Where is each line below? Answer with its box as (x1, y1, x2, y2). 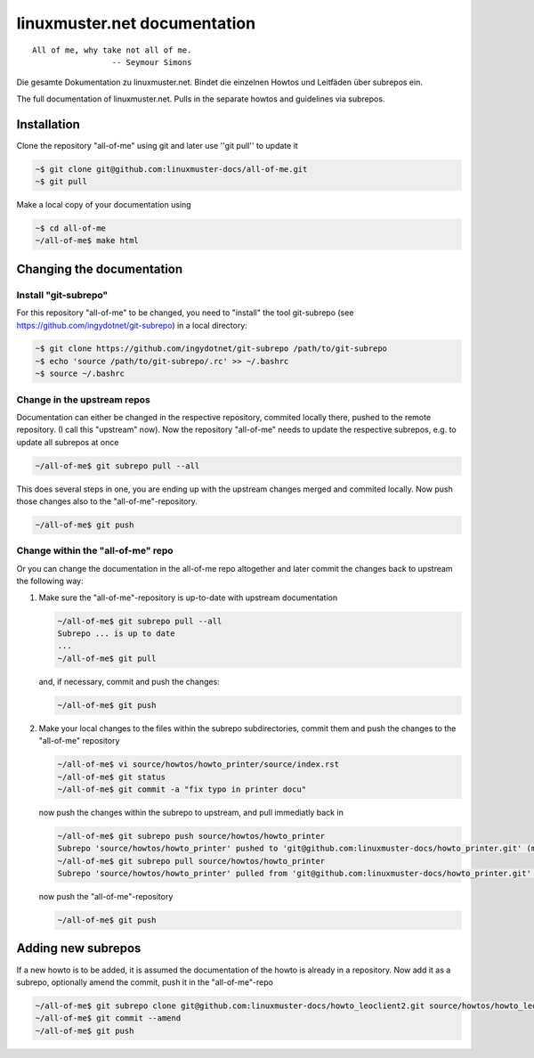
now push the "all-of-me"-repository (38, 891, 174, 902)
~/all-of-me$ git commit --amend (35, 1013, 182, 1023)
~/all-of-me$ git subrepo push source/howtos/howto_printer (57, 831, 326, 841)
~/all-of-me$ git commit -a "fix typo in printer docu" (57, 784, 307, 794)
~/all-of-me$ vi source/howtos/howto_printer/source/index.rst (57, 760, 340, 769)
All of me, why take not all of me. (32, 45, 192, 55)
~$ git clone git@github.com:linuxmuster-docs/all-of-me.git (35, 164, 308, 174)
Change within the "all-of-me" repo (16, 544, 174, 557)
